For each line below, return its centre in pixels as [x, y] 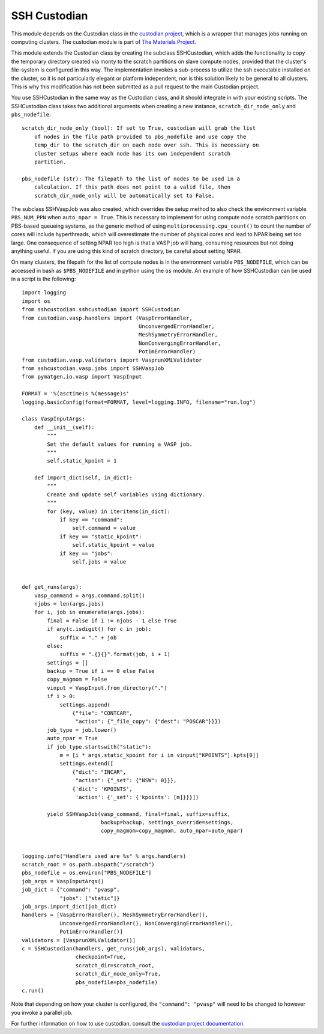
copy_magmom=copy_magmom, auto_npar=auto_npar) [172, 831]
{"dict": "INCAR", [99, 772]
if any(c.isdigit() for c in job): [99, 629]
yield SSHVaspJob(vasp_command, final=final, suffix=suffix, [139, 814]
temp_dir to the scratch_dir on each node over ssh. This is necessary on [146, 145]
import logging [44, 293]
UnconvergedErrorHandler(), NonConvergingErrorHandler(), [147, 923]
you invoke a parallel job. [42, 1012]
